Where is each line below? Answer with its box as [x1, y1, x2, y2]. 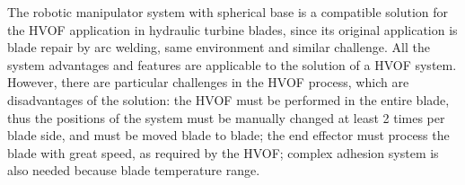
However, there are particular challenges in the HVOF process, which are [7, 73, 409, 92]
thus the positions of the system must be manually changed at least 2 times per [7, 108, 445, 127]
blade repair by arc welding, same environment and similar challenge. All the [7, 38, 430, 57]
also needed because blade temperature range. [7, 161, 260, 180]
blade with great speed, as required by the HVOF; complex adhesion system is [7, 143, 439, 162]
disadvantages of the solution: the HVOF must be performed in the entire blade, [7, 90, 450, 109]
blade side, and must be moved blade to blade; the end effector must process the [7, 126, 450, 145]
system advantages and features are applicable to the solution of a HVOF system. [7, 55, 457, 74]
